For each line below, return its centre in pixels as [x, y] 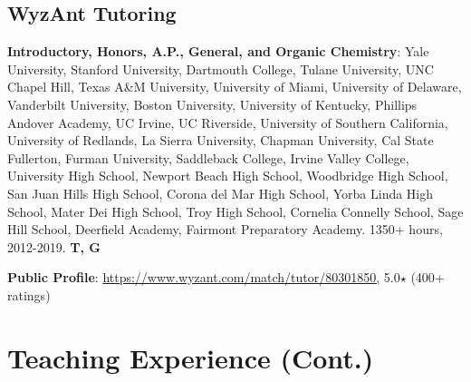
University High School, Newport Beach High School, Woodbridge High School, [228, 176]
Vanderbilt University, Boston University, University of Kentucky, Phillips [212, 104]
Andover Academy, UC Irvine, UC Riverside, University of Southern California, [228, 122]
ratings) [29, 294]
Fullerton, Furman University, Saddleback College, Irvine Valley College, [208, 157]
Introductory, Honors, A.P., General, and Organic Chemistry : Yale [218, 51]
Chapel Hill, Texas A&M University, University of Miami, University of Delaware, [235, 87]
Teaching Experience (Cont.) [191, 357]
